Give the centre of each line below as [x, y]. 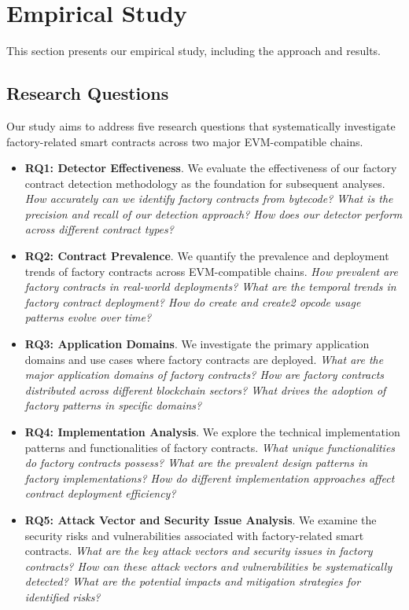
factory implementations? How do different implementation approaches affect [210, 478]
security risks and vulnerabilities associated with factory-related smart [194, 535]
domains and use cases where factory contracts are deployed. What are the [204, 359]
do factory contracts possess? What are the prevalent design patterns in [196, 463]
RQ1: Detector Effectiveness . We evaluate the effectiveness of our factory [211, 168]
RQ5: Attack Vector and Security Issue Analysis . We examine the [201, 519]
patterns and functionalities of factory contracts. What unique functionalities [210, 447]
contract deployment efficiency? [100, 493]
